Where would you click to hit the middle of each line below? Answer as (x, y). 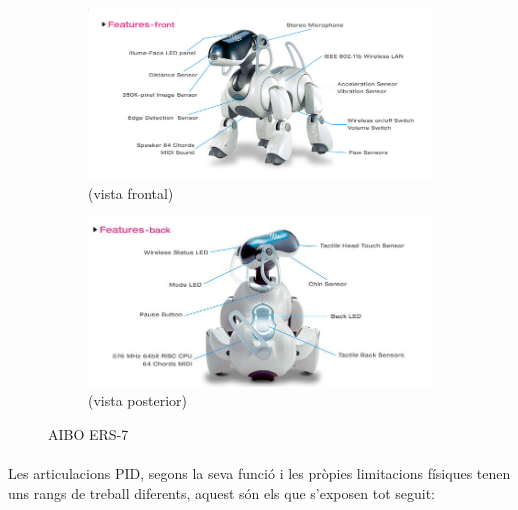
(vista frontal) (131, 192)
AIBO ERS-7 (88, 433)
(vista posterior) (138, 400)
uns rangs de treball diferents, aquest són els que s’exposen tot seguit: (222, 492)
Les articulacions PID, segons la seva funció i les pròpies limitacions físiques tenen (259, 473)
